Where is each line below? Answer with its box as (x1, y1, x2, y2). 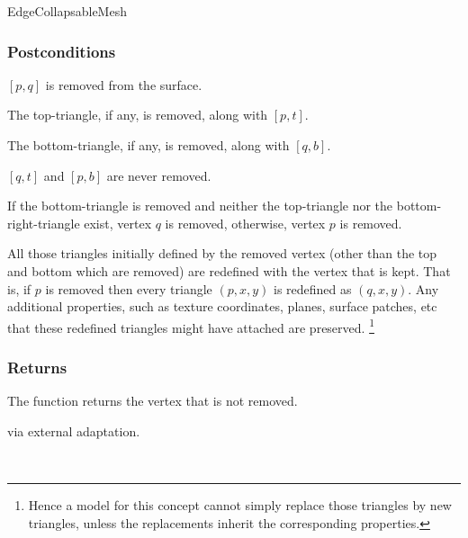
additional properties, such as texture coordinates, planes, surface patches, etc (7, 297, 437, 316)
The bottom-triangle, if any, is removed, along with (7, 136, 290, 154)
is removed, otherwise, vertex (165, 213, 326, 232)
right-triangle (7, 213, 80, 232)
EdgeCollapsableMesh (7, 2, 127, 20)
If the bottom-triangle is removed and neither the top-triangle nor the (7, 196, 393, 215)
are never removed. (106, 166, 211, 184)
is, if (7, 279, 31, 298)
